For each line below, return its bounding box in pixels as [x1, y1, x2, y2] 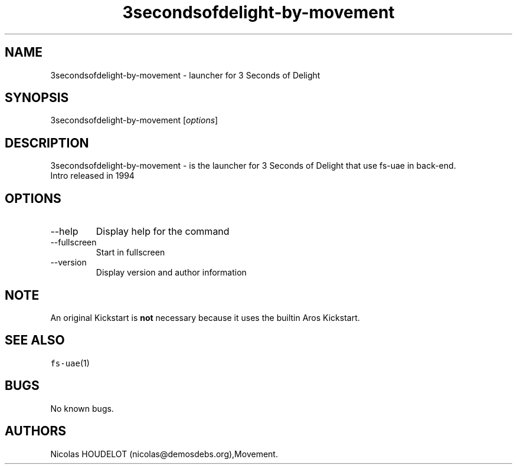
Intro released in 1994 [50, 170, 135, 181]
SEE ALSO [5, 333, 65, 348]
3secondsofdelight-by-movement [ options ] [50, 115, 218, 126]
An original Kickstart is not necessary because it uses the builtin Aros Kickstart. [50, 312, 360, 323]
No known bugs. [50, 403, 114, 414]
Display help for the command [96, 225, 230, 238]
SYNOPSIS [5, 90, 69, 106]
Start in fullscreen [96, 247, 165, 258]
